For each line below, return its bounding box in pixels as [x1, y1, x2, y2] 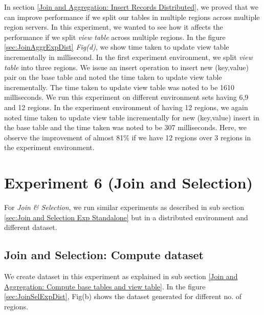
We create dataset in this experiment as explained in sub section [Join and [4, 271, 238, 282]
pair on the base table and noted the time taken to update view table [4, 72, 222, 82]
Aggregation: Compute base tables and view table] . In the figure [4, 281, 206, 291]
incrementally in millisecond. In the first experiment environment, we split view [4, 51, 253, 62]
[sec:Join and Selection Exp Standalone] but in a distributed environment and [4, 212, 248, 222]
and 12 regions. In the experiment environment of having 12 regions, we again [4, 101, 248, 112]
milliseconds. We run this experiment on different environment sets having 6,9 [4, 92, 249, 102]
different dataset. [4, 222, 57, 233]
